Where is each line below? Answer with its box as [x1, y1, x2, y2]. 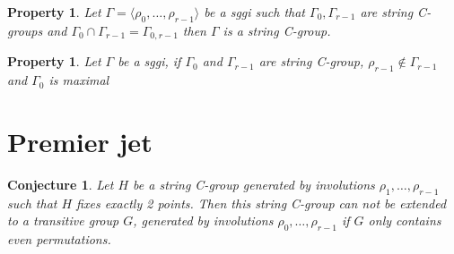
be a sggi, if [118, 52, 181, 71]
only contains [368, 211, 441, 230]
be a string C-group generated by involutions [133, 174, 375, 193]
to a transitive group [7, 211, 119, 230]
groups [7, 21, 43, 39]
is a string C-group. [223, 21, 331, 39]
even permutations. [7, 229, 111, 248]
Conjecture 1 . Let [7, 174, 114, 193]
